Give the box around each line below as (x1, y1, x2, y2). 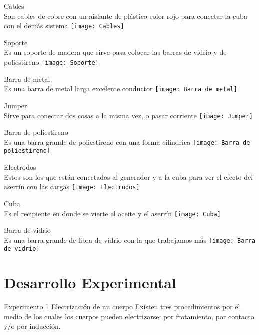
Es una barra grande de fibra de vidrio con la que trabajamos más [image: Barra (4, 234, 255, 245)
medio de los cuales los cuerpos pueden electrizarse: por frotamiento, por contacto (4, 311, 254, 321)
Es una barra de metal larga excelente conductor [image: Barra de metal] (4, 83, 237, 94)
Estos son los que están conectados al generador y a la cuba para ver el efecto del (4, 171, 253, 182)
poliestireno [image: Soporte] (4, 57, 99, 67)
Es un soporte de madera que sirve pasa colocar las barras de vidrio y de (4, 47, 227, 57)
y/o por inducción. (4, 321, 61, 331)
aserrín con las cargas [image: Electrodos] (4, 181, 140, 192)
